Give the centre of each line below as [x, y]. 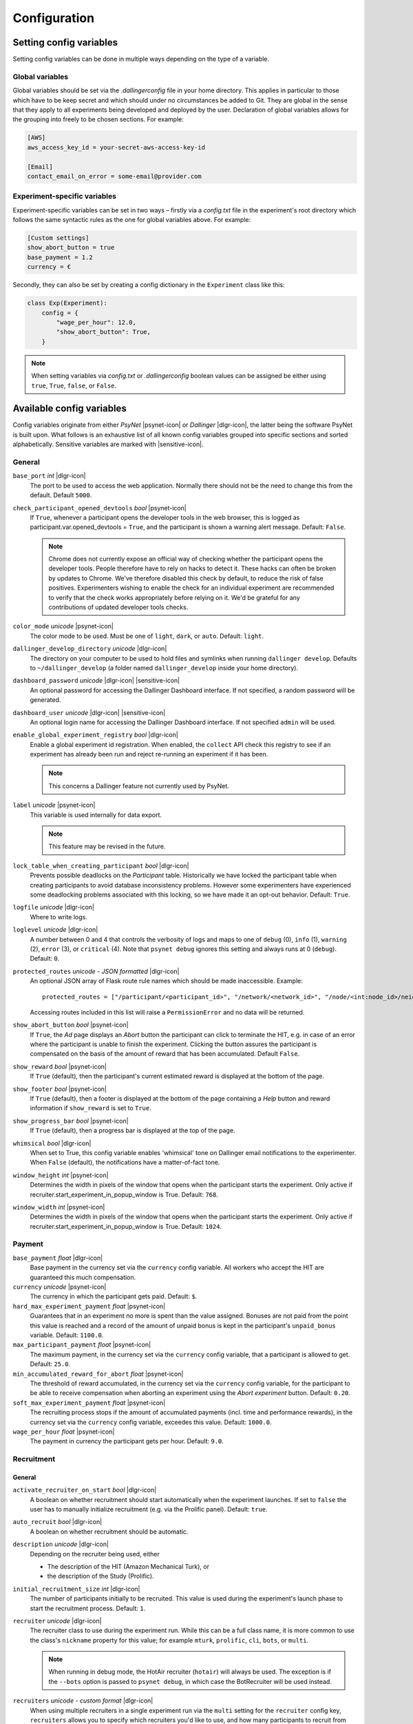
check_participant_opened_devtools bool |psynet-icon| [100, 508]
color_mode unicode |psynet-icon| [63, 626]
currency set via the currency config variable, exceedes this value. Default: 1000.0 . [151, 1422]
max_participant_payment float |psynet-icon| [82, 1345]
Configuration [54, 18]
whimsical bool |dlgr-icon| [52, 1143]
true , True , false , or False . [74, 385]
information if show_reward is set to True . [91, 1108]
